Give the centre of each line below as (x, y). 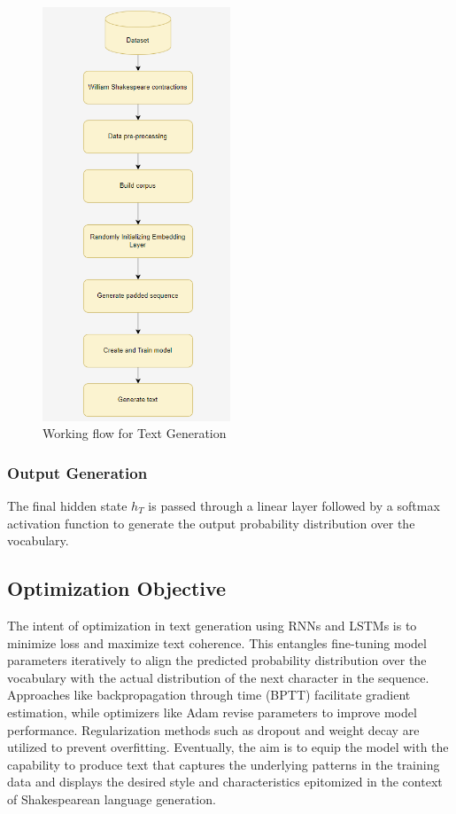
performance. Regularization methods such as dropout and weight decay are (213, 729)
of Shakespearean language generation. (112, 798)
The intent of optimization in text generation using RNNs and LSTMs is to (212, 625)
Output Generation (77, 472)
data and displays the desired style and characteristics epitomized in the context (225, 782)
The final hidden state (67, 506)
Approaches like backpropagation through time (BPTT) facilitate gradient (209, 695)
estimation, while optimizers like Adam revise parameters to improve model (212, 712)
